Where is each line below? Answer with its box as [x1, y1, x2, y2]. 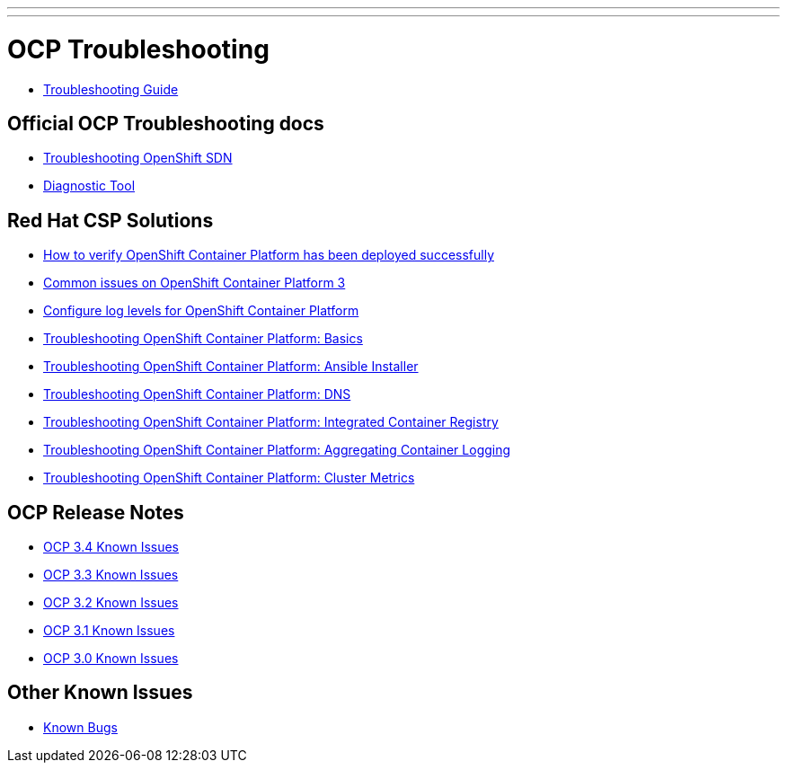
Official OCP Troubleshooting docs [7, 111, 324, 135]
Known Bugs [43, 719, 118, 735]
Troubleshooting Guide [43, 81, 179, 97]
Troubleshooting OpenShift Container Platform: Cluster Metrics [43, 470, 415, 486]
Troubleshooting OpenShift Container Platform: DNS [43, 386, 351, 403]
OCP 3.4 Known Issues [43, 539, 180, 555]
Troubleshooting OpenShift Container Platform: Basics [43, 331, 363, 347]
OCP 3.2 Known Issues [43, 595, 179, 611]
